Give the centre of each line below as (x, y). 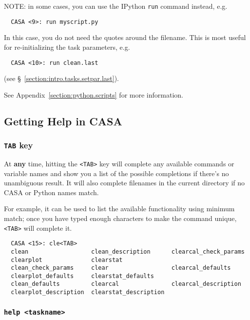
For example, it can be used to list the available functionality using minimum (119, 209)
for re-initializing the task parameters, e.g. (67, 47)
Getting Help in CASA (63, 121)
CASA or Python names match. (51, 192)
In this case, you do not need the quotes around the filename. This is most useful (125, 37)
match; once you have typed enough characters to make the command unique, (120, 218)
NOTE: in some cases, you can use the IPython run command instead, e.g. (116, 6)
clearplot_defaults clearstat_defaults (82, 276)
